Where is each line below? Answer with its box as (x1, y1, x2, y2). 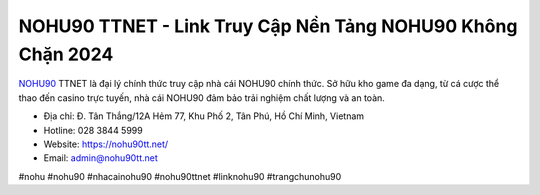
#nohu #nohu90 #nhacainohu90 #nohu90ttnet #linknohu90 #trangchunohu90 (18, 170, 342, 182)
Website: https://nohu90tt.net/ (43, 138, 169, 150)
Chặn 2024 (18, 43, 114, 65)
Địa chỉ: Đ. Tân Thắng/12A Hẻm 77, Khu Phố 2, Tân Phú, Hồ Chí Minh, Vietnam (43, 110, 365, 122)
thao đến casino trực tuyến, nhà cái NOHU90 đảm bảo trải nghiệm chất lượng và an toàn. (18, 91, 385, 104)
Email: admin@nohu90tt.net (43, 152, 159, 164)
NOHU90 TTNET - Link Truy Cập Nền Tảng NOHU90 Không (18, 15, 518, 37)
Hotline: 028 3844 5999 (43, 124, 144, 136)
